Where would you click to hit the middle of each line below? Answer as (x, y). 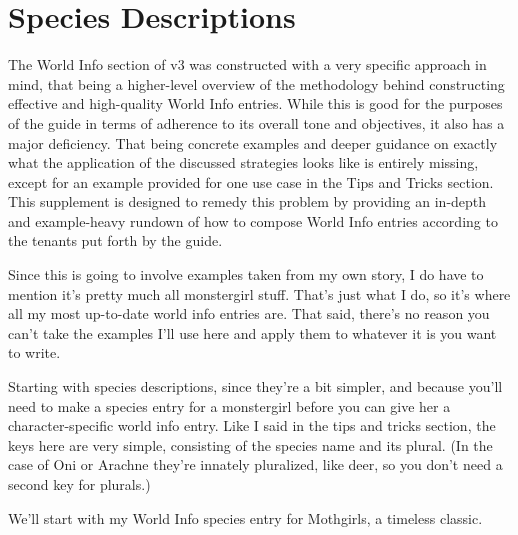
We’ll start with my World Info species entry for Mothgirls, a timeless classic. (245, 517)
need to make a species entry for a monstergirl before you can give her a (229, 405)
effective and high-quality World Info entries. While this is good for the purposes (255, 103)
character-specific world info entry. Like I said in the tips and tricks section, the (252, 425)
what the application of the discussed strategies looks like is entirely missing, (243, 162)
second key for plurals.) (79, 484)
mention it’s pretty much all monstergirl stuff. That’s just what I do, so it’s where (259, 293)
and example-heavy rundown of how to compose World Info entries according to (253, 220)
